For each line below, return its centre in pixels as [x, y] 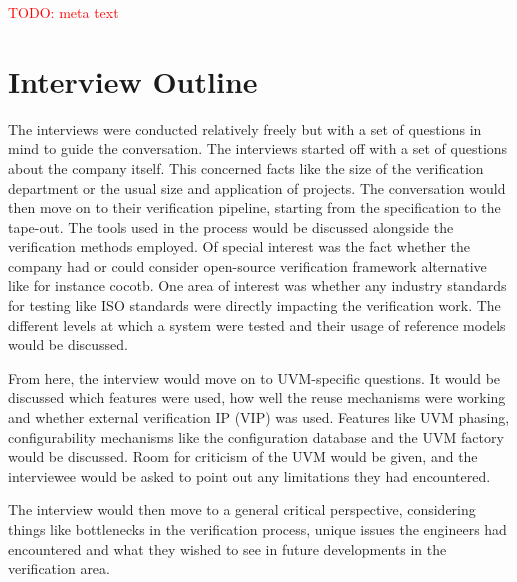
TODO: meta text [63, 12]
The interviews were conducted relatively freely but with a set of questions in [245, 128]
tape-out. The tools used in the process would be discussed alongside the [231, 226]
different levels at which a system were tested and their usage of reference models [257, 324]
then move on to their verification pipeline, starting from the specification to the [254, 207]
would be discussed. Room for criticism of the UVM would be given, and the [243, 456]
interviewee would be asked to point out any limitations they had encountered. [249, 475]
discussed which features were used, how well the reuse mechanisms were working [257, 397]
